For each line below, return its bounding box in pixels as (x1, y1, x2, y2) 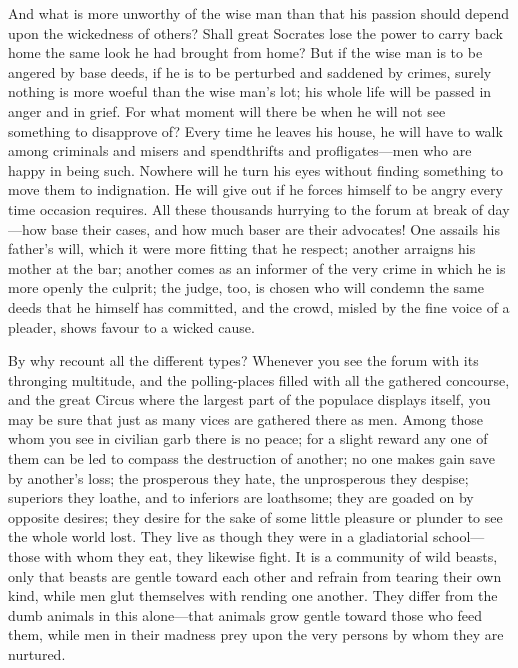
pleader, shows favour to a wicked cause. (8, 316, 255, 337)
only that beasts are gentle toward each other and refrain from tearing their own (8, 565, 502, 586)
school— (432, 526, 485, 547)
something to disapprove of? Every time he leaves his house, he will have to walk (8, 120, 503, 141)
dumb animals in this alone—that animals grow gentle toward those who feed (8, 604, 483, 625)
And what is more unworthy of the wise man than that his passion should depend (8, 3, 510, 23)
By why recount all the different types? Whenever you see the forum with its (8, 350, 479, 371)
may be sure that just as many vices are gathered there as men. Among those (8, 408, 483, 429)
